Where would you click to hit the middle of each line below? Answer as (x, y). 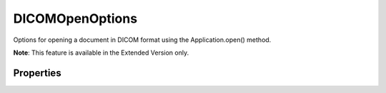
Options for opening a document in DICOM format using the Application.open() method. (142, 40)
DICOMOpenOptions (75, 18)
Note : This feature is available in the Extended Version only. (101, 53)
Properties (37, 73)
